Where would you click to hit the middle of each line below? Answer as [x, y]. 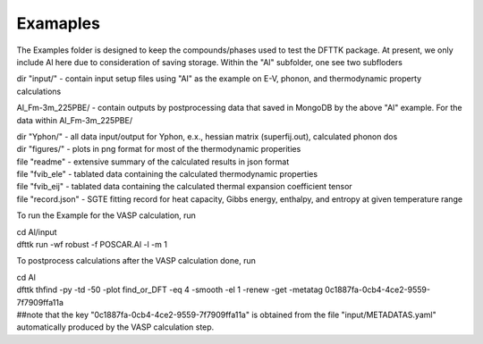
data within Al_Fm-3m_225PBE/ [75, 120]
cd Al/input [37, 231]
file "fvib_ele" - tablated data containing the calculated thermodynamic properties [167, 174]
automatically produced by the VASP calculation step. [115, 327]
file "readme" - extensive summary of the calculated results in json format [153, 162]
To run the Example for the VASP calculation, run [106, 215]
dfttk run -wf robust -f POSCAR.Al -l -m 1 [92, 245]
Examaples [58, 23]
